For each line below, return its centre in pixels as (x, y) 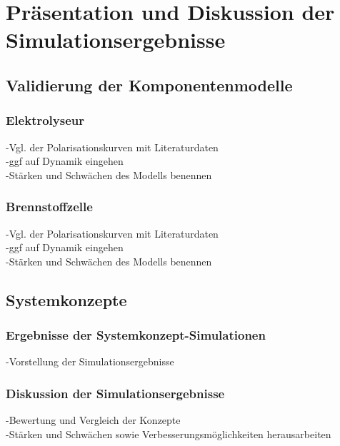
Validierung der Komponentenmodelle (149, 85)
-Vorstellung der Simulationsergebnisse (90, 361)
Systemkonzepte (66, 299)
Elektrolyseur (45, 120)
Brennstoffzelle (49, 207)
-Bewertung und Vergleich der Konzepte (93, 420)
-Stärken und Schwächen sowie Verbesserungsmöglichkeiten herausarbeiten (169, 434)
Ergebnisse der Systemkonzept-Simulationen (136, 335)
